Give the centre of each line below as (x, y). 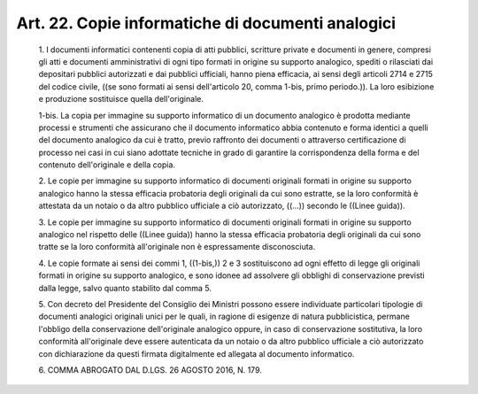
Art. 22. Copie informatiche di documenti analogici (206, 23)
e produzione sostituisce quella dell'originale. (121, 99)
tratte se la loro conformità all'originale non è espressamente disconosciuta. (177, 247)
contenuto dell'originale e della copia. (107, 165)
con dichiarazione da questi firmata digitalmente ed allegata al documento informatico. (197, 353)
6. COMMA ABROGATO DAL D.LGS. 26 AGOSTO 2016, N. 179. (150, 370)
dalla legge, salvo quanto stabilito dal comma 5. (125, 288)
